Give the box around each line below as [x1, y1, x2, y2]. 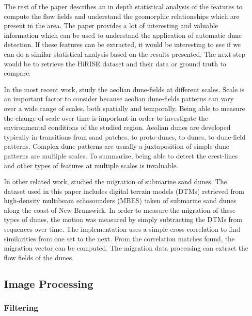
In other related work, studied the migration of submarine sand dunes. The [4, 176, 227, 187]
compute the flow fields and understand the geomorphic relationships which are [4, 11, 239, 21]
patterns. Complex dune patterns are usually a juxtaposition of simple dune [4, 141, 229, 151]
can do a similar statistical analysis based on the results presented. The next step [4, 48, 246, 59]
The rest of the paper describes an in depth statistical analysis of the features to [4, 1, 243, 11]
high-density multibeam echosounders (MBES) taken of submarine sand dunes [4, 195, 236, 205]
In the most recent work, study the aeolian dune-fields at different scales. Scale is [4, 84, 245, 94]
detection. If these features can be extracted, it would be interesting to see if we [4, 39, 241, 49]
